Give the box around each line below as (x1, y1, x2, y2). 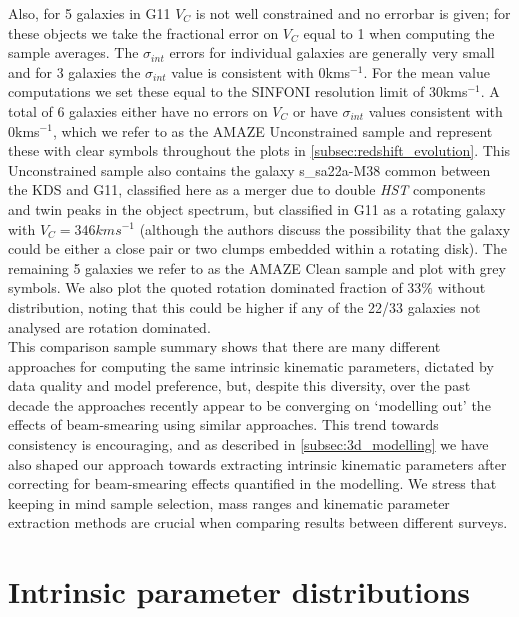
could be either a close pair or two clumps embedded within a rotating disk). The (8, 238, 507, 259)
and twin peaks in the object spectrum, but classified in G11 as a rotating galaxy (8, 198, 506, 219)
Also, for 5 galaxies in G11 (8, 3, 171, 23)
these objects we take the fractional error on (8, 22, 279, 43)
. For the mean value (363, 61, 491, 82)
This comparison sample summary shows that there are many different (8, 336, 441, 357)
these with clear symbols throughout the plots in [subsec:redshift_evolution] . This (8, 140, 511, 161)
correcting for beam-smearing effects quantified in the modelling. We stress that (8, 473, 497, 494)
